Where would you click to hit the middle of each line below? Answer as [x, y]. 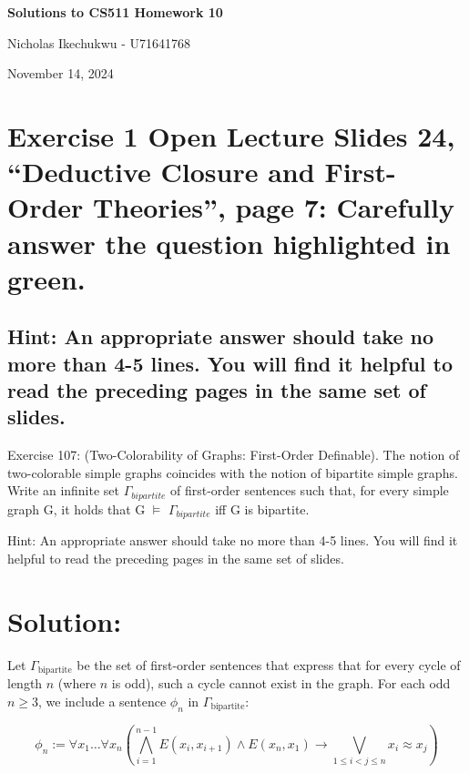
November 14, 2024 [61, 73]
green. [46, 278]
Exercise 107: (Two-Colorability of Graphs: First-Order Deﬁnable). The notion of [234, 455]
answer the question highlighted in [229, 243]
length [25, 683]
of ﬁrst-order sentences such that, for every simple [309, 490]
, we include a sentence [102, 701]
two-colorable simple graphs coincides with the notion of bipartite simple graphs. [233, 472]
